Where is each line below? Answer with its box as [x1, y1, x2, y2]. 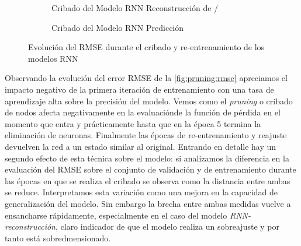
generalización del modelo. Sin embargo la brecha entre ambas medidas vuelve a [5, 197, 291, 209]
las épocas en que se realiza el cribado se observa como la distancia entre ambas [5, 174, 290, 187]
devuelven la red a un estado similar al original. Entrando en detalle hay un [5, 140, 276, 152]
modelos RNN [28, 52, 78, 64]
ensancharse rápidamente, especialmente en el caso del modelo [5, 209, 227, 221]
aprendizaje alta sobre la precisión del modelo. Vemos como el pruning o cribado [5, 94, 293, 107]
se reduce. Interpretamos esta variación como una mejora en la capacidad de [5, 186, 278, 198]
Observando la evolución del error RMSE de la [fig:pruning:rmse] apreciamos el [5, 72, 288, 84]
